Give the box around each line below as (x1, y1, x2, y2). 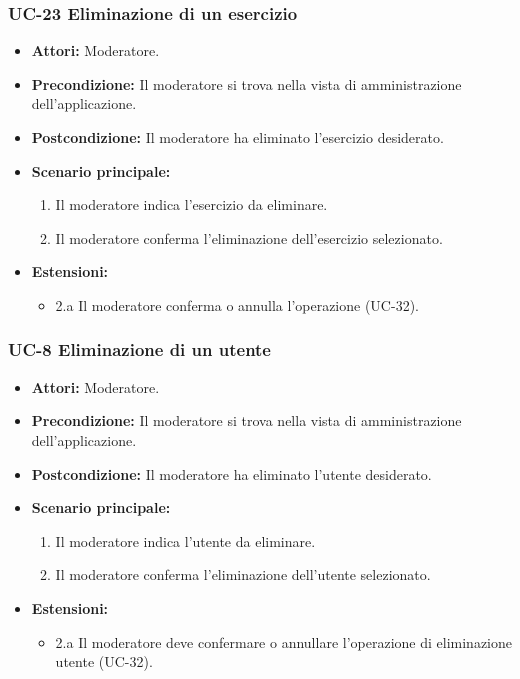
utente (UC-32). (55, 651, 153, 672)
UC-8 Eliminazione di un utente (8, 337, 271, 362)
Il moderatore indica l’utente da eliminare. (55, 530, 316, 551)
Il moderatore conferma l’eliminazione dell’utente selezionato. (55, 564, 431, 585)
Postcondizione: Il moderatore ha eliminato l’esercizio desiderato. (31, 127, 444, 147)
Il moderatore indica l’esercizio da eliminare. (55, 194, 328, 215)
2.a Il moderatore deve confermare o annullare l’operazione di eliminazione (55, 631, 512, 652)
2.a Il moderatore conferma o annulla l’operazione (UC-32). (55, 294, 419, 315)
